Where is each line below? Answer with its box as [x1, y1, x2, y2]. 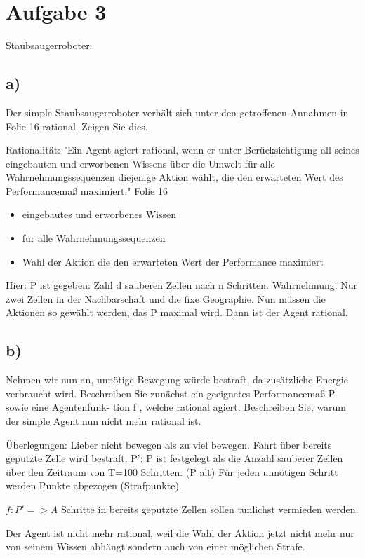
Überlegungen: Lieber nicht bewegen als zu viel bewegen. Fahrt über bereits [6, 437, 332, 451]
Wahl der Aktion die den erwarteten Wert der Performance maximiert [22, 254, 324, 268]
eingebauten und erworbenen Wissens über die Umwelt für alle [6, 156, 275, 170]
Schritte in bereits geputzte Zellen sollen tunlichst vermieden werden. [60, 502, 359, 516]
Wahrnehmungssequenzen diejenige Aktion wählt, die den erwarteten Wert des [6, 170, 343, 184]
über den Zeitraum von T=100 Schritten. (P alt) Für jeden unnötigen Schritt [6, 464, 338, 479]
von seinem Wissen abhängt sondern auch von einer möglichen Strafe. [6, 539, 305, 554]
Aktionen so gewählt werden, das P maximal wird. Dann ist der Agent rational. [6, 305, 348, 320]
